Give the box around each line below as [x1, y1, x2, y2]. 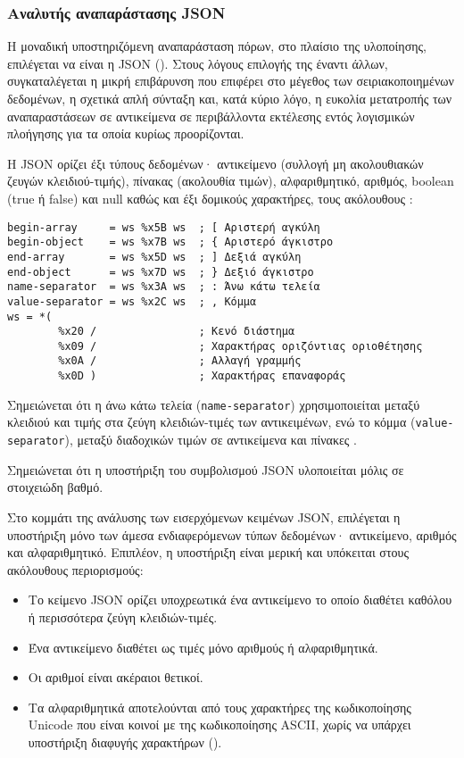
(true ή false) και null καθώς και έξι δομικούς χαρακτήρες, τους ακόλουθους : [7, 188, 413, 207]
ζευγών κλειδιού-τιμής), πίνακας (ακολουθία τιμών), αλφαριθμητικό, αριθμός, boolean [7, 171, 454, 190]
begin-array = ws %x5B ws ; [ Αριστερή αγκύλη [7, 221, 320, 234]
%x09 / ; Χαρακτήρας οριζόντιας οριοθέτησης [58, 339, 423, 353]
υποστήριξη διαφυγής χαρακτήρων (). [28, 732, 222, 751]
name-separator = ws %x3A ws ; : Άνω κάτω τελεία [7, 280, 320, 294]
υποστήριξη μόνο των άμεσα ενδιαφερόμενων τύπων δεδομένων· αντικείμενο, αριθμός [7, 525, 457, 544]
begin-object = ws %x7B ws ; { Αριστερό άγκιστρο [7, 236, 334, 249]
